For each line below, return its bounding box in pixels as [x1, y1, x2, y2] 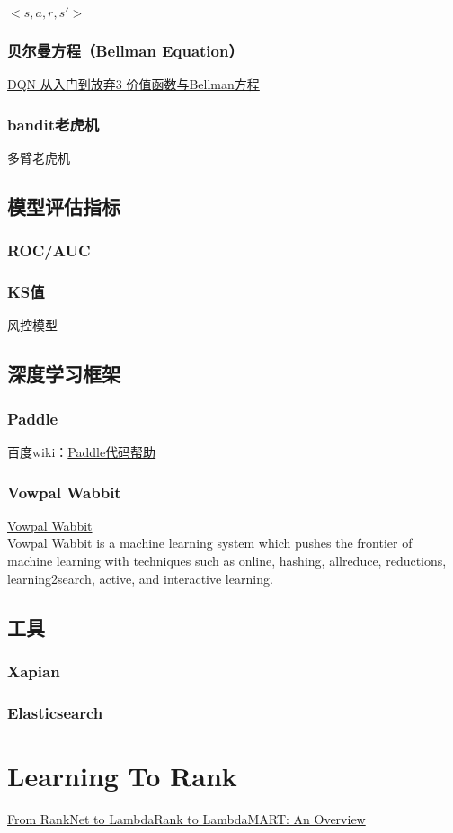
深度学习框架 [7, 360, 120, 388]
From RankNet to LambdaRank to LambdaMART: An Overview [7, 809, 366, 828]
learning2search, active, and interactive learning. [7, 569, 273, 587]
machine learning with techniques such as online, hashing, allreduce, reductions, [7, 551, 447, 570]
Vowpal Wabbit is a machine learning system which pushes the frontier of [7, 533, 413, 552]
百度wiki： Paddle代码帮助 [7, 443, 156, 461]
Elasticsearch [7, 701, 103, 723]
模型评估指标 [7, 193, 120, 220]
